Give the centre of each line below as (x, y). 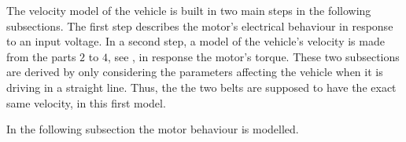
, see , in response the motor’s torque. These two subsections (253, 56)
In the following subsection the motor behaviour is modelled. (153, 129)
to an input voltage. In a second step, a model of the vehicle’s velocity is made (196, 41)
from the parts (41, 56)
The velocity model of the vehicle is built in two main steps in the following (189, 10)
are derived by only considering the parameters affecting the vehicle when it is (195, 72)
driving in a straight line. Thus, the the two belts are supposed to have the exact (201, 87)
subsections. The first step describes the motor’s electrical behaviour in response (200, 25)
